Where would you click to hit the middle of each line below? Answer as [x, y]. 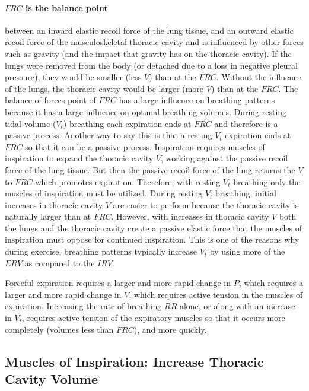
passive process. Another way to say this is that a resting [109, 135]
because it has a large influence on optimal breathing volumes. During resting [146, 111]
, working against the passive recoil [224, 158]
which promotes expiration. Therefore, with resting [128, 181]
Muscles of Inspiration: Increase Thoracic [134, 361]
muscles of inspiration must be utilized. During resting [104, 193]
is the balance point [67, 7]
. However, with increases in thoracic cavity [190, 216]
